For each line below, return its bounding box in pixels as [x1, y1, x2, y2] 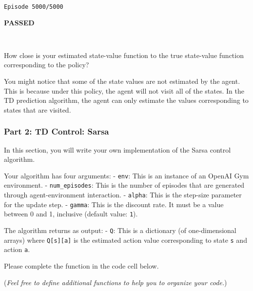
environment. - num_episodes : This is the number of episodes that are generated [4, 180, 245, 190]
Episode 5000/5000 [4, 3, 63, 10]
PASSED [4, 17, 35, 27]
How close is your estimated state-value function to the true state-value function [4, 50, 244, 60]
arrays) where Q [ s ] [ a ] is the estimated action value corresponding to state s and [4, 234, 247, 245]
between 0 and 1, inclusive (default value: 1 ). [4, 209, 138, 219]
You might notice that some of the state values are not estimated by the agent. [4, 76, 240, 86]
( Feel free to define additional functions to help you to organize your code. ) [4, 277, 227, 287]
